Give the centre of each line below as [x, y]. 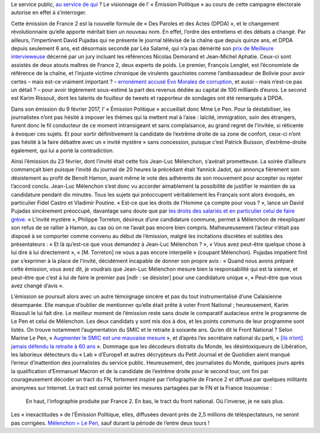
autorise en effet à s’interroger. [49, 12]
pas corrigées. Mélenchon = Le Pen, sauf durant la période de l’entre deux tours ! [110, 423]
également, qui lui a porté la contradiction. [63, 150]
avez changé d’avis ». [37, 286]
